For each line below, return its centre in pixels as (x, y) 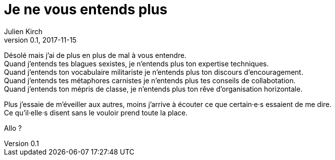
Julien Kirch (23, 31)
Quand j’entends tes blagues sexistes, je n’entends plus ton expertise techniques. (136, 63)
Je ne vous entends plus (86, 9)
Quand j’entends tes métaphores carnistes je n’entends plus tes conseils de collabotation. (150, 80)
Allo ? (13, 128)
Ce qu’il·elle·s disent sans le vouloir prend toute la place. (96, 112)
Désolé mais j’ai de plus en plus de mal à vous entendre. (95, 55)
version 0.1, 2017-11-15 (40, 40)
